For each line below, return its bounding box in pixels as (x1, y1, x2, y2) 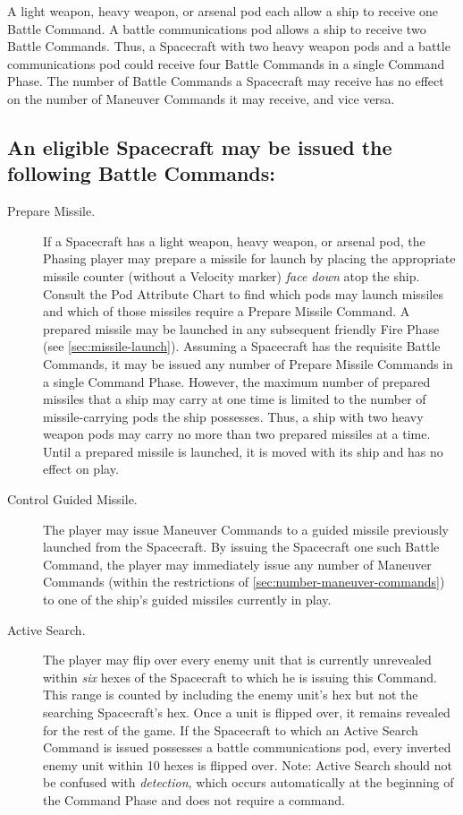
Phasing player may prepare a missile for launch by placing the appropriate (43, 249, 456, 268)
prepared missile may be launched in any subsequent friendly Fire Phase (43, 319, 440, 338)
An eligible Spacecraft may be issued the (7, 133, 392, 160)
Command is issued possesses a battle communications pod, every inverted (43, 738, 451, 757)
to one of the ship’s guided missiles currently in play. (43, 590, 332, 609)
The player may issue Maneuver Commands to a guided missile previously (43, 519, 449, 538)
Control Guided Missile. (7, 490, 138, 509)
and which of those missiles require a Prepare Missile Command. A (43, 302, 410, 321)
